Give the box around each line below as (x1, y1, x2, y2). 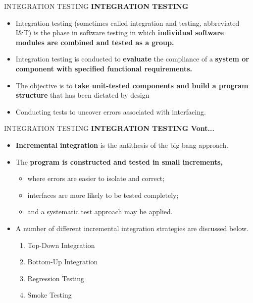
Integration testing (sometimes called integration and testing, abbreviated (15, 17, 240, 28)
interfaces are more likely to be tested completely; (27, 189, 179, 200)
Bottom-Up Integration (27, 256, 98, 267)
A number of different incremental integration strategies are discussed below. (15, 223, 249, 233)
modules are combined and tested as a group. (15, 37, 174, 47)
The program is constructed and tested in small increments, (15, 156, 223, 167)
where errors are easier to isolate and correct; (27, 173, 165, 183)
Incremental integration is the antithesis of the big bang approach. (15, 139, 228, 150)
